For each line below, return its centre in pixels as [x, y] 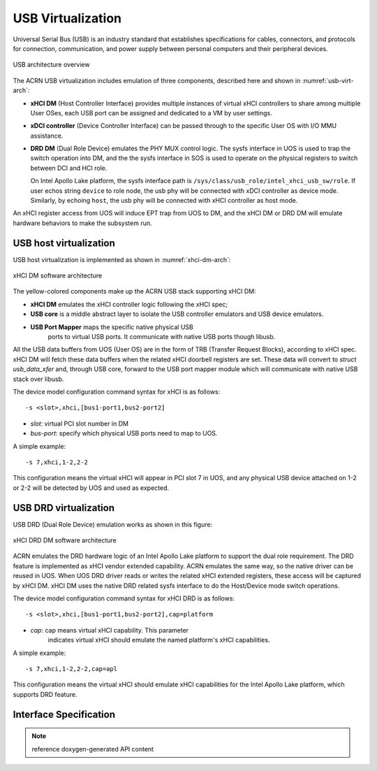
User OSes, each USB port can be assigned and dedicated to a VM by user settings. [151, 113]
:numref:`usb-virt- [328, 80]
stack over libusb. [38, 379]
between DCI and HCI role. [69, 168]
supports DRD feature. [45, 694]
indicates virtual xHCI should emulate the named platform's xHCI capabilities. [159, 640]
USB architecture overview [51, 65]
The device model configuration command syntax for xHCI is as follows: [117, 392]
